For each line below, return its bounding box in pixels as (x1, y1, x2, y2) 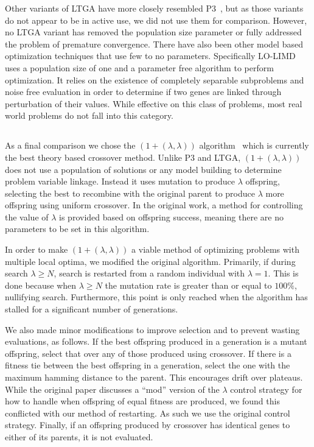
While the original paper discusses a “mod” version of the (5, 382, 220, 395)
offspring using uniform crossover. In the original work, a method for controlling (5, 199, 303, 211)
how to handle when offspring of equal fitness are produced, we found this (5, 395, 280, 407)
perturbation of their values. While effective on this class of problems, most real (5, 97, 302, 110)
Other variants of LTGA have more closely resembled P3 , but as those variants (5, 2, 304, 14)
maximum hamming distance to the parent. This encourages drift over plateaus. (5, 371, 303, 384)
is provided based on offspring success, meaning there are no (59, 210, 284, 223)
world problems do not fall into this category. (5, 109, 173, 122)
